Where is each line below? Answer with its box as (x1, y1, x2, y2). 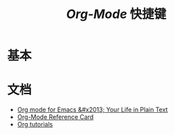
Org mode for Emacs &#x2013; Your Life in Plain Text (17, 105, 168, 114)
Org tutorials (17, 120, 53, 129)
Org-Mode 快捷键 (66, 6, 167, 22)
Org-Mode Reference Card (17, 113, 94, 121)
